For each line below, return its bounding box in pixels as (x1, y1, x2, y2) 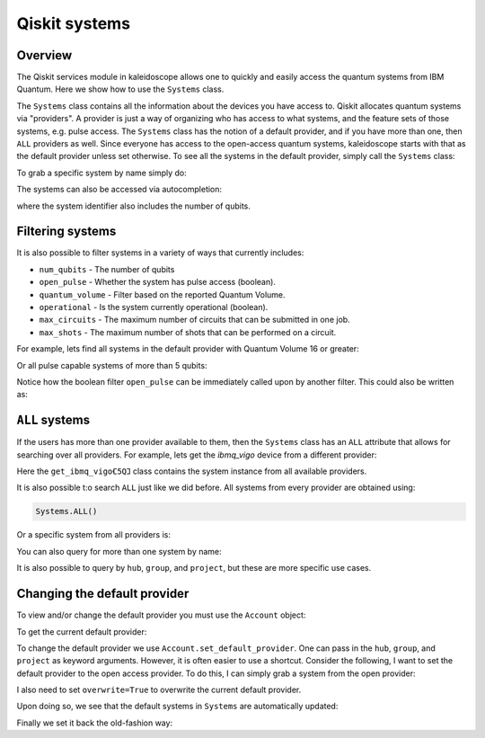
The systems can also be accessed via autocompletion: (16, 184, 223, 195)
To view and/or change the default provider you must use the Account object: (16, 609, 306, 620)
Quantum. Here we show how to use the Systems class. (16, 84, 225, 94)
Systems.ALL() (35, 506, 98, 517)
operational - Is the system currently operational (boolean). (39, 302, 269, 313)
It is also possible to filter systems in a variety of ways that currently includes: (16, 247, 304, 258)
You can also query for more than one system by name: (16, 546, 222, 556)
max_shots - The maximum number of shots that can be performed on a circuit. (39, 326, 337, 337)
